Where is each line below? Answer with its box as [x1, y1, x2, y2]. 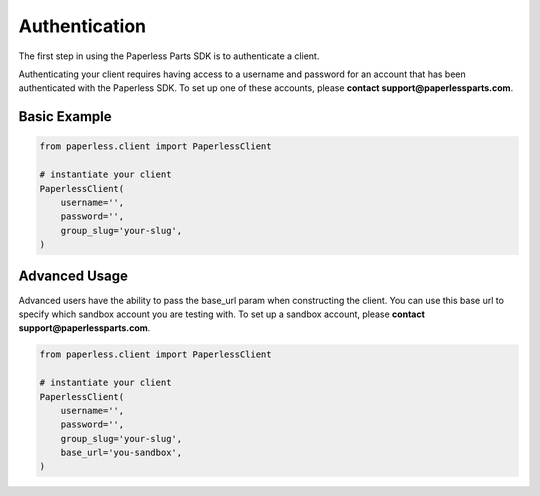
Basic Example [18, 108, 112, 125]
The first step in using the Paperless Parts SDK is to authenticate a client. [18, 50, 320, 62]
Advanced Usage [18, 268, 129, 285]
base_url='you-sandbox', [60, 447, 183, 459]
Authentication [18, 15, 147, 37]
